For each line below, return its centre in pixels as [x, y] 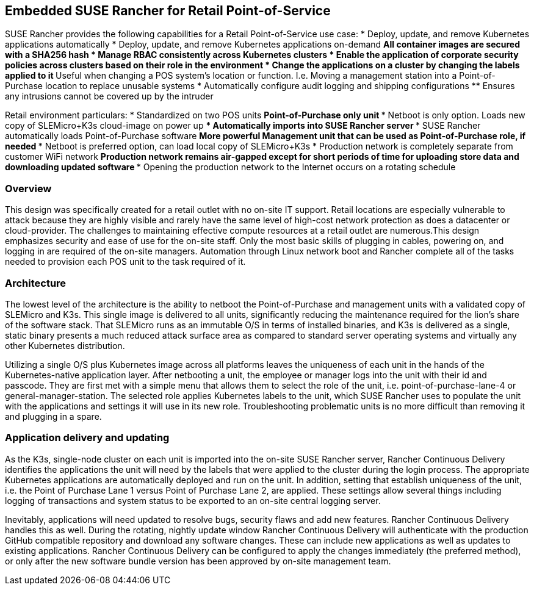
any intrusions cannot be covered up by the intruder [109, 96]
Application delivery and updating [87, 438]
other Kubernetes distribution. [65, 345]
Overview [28, 188]
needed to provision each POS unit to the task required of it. [125, 262]
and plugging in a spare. [53, 416]
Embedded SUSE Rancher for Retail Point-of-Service [168, 11]
